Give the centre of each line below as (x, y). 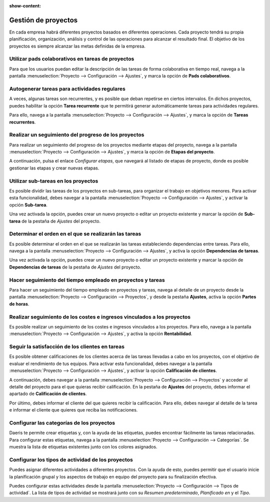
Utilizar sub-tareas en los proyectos (54, 181)
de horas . (19, 304)
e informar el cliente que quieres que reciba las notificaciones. (73, 410)
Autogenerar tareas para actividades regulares (67, 88)
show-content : (25, 6)
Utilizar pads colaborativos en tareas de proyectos (72, 59)
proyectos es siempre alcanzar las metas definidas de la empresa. (77, 46)
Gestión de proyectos (43, 20)
